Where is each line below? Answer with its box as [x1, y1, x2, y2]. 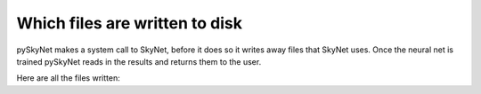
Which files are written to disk [16, 13, 242, 33]
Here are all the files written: [16, 73, 120, 83]
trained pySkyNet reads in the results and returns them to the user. [16, 56, 262, 67]
